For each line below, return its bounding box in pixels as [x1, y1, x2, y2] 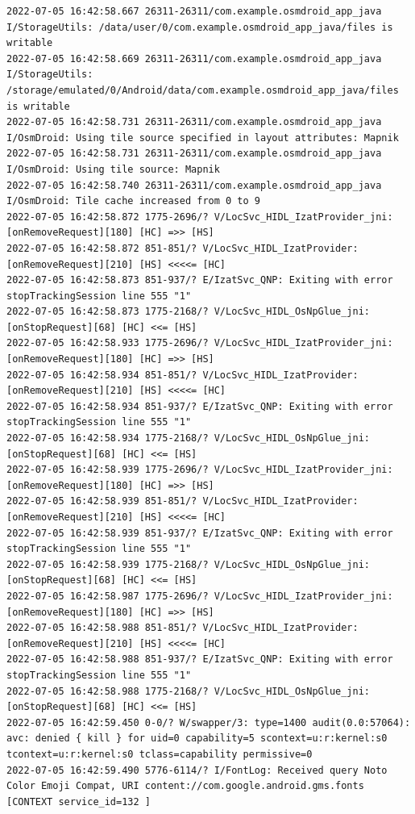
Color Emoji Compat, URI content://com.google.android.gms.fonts [6, 780, 364, 792]
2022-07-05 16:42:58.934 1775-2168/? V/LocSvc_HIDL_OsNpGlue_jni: [6, 432, 371, 445]
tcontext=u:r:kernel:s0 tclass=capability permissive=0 [6, 748, 313, 760]
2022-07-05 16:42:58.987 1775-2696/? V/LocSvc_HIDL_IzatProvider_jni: [6, 590, 393, 602]
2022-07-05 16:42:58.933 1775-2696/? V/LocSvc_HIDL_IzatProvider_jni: [6, 337, 393, 349]
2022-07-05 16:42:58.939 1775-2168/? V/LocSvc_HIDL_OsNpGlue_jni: [6, 558, 371, 570]
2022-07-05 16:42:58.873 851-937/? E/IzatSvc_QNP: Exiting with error [6, 274, 393, 286]
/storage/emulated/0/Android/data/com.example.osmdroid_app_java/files [6, 84, 399, 96]
